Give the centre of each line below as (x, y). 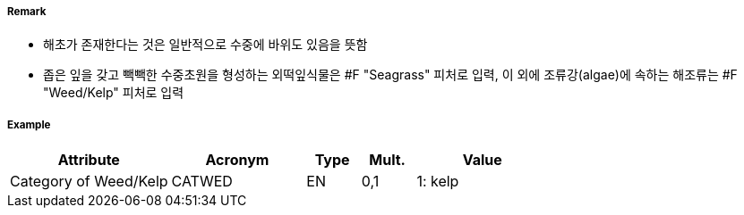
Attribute (89, 160)
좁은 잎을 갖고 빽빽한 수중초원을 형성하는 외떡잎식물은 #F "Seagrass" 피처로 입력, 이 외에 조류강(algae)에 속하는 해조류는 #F (390, 75)
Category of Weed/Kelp (89, 182)
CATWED (202, 182)
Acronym (237, 160)
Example (29, 124)
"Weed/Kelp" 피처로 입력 (114, 93)
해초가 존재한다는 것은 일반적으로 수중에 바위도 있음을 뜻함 (205, 45)
